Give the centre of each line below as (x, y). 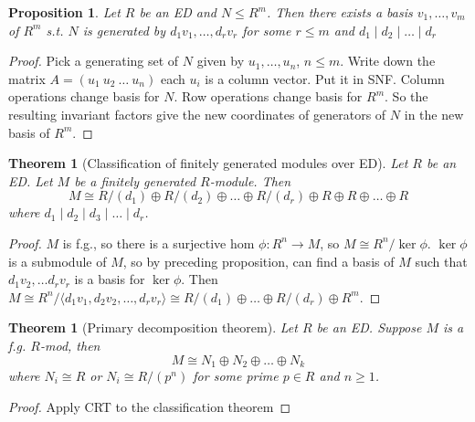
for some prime (236, 375)
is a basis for (110, 279)
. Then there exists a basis (339, 12)
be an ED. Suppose (369, 327)
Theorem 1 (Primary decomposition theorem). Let (153, 327)
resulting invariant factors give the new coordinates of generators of (197, 114)
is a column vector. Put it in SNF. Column (325, 78)
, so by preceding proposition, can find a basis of (259, 261)
